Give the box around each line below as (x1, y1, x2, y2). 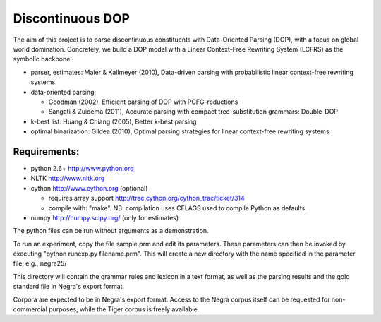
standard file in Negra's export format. (13, 282, 125, 291)
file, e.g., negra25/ (13, 259, 67, 268)
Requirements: (13, 145, 80, 157)
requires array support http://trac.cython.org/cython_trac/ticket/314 (48, 194, 245, 203)
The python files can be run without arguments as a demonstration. (13, 227, 209, 235)
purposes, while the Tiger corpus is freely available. (48, 305, 200, 314)
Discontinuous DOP (13, 11, 131, 26)
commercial (13, 305, 47, 314)
